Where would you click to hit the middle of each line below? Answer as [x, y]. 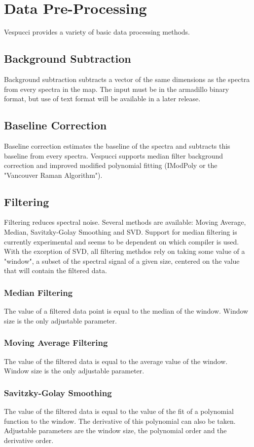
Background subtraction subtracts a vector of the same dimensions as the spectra [127, 79]
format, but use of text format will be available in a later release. [102, 99]
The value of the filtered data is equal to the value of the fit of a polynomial [119, 411]
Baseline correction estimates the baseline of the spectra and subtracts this [117, 145]
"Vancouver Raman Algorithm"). [53, 175]
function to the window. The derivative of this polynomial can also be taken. [120, 421]
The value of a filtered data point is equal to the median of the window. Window [126, 311]
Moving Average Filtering [56, 343]
